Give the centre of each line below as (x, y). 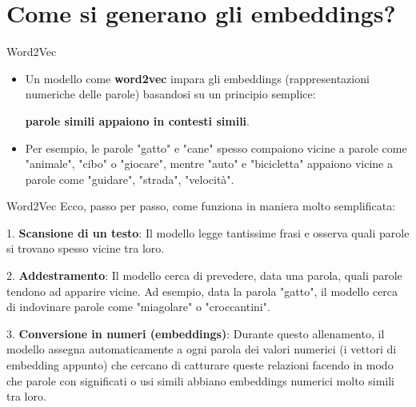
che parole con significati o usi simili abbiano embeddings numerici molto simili (201, 380)
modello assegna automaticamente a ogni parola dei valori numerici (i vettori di (202, 349)
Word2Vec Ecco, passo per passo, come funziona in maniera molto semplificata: (201, 206)
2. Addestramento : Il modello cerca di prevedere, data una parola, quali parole (204, 275)
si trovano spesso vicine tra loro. (86, 248)
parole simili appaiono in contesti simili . (137, 120)
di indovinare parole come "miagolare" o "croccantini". (138, 307)
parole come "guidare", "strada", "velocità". (130, 179)
